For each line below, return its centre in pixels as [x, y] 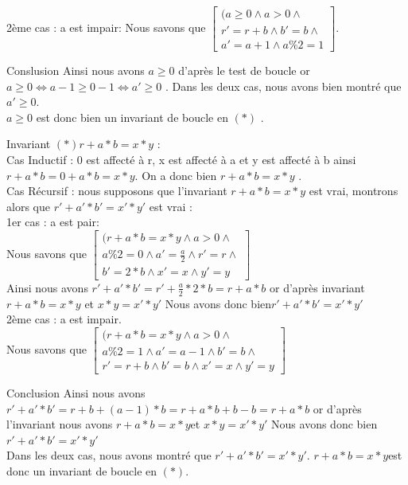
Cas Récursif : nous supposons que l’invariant [117, 191]
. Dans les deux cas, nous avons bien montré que [283, 86]
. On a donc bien [176, 175]
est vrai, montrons [354, 191]
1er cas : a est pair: [53, 222]
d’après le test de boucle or [244, 70]
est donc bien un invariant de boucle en [132, 117]
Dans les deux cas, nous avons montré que [109, 455]
